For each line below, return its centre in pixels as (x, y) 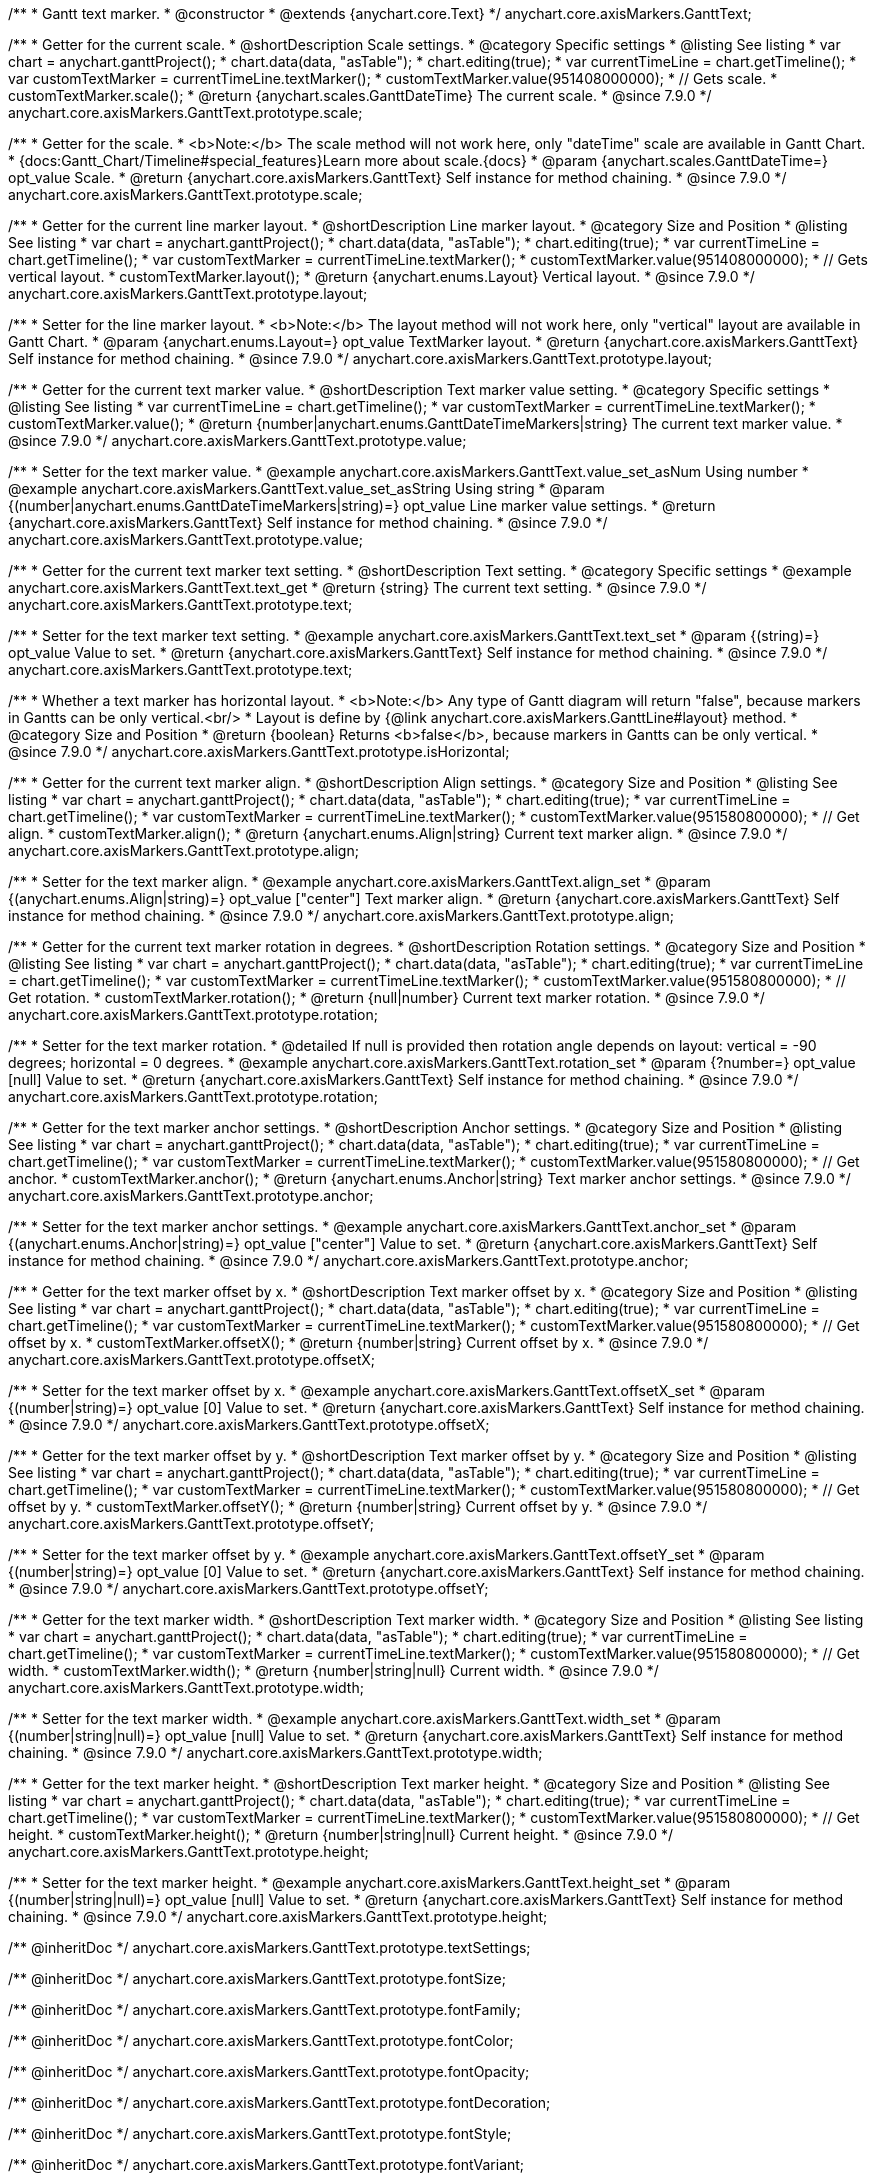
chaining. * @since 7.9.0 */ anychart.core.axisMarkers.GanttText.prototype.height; (278, 1916)
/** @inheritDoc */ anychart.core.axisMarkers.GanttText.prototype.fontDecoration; (279, 2102)
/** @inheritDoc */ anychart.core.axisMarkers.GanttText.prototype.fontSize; (257, 1978)
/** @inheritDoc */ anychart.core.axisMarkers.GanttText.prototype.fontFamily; (264, 2009)
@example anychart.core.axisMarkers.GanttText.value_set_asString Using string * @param (306, 488)
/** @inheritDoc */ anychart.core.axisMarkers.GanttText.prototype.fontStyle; (260, 2133)
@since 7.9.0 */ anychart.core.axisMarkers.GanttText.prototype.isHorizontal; (259, 751)
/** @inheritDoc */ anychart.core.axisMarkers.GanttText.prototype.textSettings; (269, 1947)
